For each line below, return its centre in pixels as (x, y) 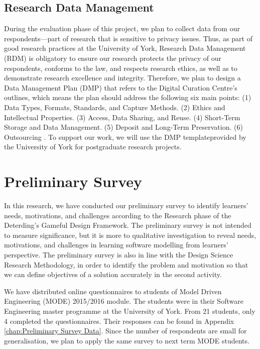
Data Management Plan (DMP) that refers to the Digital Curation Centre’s (121, 87)
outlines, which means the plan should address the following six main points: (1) (128, 97)
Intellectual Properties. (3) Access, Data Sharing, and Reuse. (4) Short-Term (122, 117)
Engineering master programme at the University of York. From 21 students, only (130, 311)
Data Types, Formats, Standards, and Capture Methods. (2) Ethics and (115, 107)
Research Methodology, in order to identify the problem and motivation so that (126, 264)
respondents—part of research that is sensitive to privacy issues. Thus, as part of (128, 38)
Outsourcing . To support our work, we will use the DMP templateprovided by (125, 137)
